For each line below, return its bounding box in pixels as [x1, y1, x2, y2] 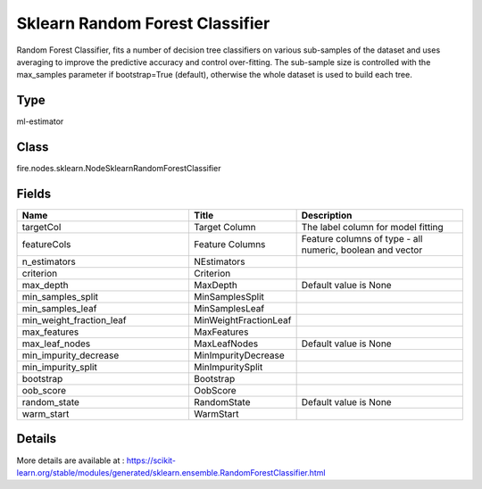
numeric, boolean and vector [301, 244, 423, 256]
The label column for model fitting [301, 221, 444, 234]
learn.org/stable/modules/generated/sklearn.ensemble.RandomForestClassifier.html [16, 467, 326, 477]
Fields [16, 186, 52, 201]
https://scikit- [126, 455, 177, 466]
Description [301, 210, 353, 222]
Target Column [193, 221, 256, 234]
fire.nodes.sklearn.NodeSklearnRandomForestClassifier [16, 163, 221, 174]
